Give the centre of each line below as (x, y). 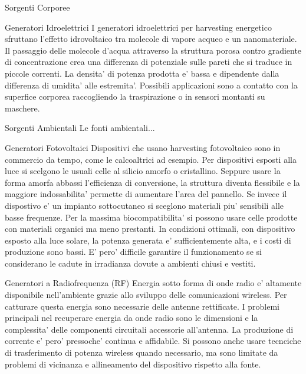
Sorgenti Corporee (37, 7)
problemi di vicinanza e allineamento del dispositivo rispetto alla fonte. (133, 364)
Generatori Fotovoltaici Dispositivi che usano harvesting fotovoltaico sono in (143, 147)
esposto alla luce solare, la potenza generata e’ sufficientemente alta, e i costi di (148, 240)
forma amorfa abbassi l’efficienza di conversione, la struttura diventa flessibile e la (152, 182)
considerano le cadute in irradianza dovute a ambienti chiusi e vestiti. (130, 263)
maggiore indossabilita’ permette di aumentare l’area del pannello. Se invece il (146, 194)
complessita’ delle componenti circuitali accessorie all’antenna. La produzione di (149, 329)
